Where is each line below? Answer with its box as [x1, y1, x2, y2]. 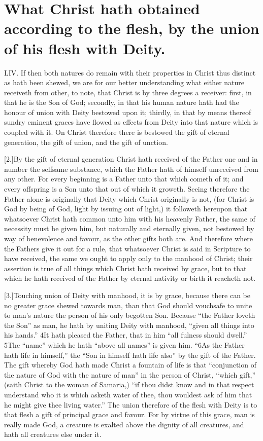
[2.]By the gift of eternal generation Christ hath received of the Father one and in [4, 154, 258, 164]
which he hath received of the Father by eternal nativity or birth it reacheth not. [4, 273, 256, 283]
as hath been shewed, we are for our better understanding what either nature [4, 77, 245, 88]
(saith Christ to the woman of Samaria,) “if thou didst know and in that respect [4, 379, 254, 390]
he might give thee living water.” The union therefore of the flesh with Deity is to [4, 399, 257, 410]
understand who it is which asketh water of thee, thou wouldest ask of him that [4, 389, 252, 399]
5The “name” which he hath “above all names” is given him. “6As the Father [4, 339, 245, 350]
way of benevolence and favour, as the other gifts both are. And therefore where [4, 233, 253, 243]
